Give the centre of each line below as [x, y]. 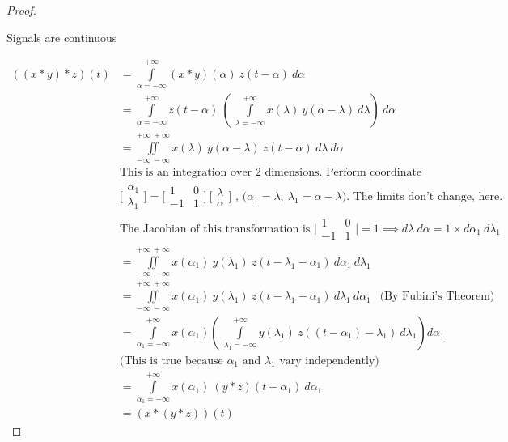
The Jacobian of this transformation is [215, 229]
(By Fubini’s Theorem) [437, 297]
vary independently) [329, 361]
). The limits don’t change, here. [422, 196]
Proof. [21, 10]
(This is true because [171, 361]
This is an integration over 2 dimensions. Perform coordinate [271, 172]
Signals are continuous [62, 37]
